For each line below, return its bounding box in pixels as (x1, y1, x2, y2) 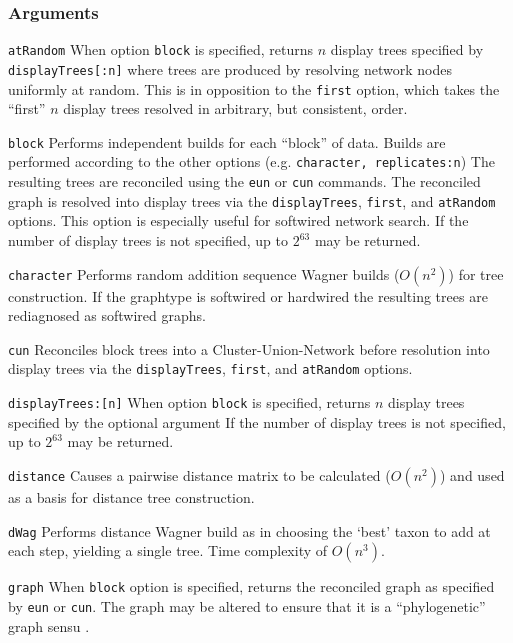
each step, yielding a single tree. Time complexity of (8, 540, 328, 561)
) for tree (448, 263, 504, 284)
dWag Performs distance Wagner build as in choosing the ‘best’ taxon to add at (8, 520, 491, 541)
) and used (440, 464, 505, 485)
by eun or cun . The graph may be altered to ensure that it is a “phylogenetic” (8, 595, 486, 616)
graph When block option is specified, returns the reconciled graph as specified (8, 576, 495, 597)
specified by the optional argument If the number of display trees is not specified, (8, 411, 506, 432)
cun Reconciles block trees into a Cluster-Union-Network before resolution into (8, 338, 490, 359)
